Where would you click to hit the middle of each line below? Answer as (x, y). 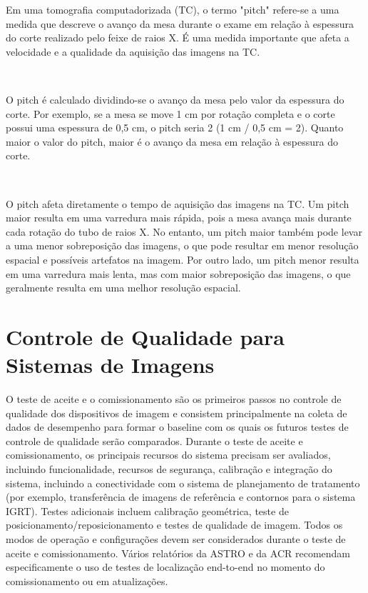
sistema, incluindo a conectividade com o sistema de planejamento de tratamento (183, 483)
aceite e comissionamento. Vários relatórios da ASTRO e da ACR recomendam (178, 553)
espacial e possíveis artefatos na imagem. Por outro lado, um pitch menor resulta (183, 259)
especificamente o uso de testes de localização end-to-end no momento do (165, 567)
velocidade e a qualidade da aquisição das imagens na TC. (133, 51)
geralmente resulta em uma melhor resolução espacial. (123, 288)
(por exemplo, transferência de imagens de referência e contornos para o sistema (181, 497)
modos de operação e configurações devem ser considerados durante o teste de (176, 538)
